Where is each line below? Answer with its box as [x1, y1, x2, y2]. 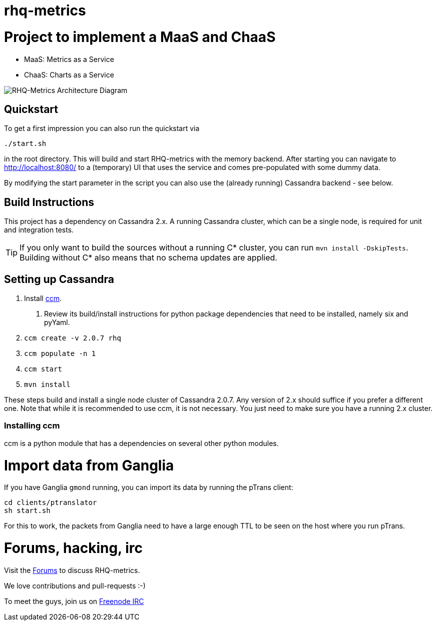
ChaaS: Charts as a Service [24, 70, 114, 79]
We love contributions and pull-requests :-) [4, 581, 146, 590]
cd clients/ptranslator [4, 498, 97, 507]
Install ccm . [24, 294, 62, 303]
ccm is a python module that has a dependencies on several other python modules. [4, 438, 279, 447]
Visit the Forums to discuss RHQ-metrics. [4, 565, 140, 574]
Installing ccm [4, 420, 60, 431]
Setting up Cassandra [4, 272, 114, 285]
